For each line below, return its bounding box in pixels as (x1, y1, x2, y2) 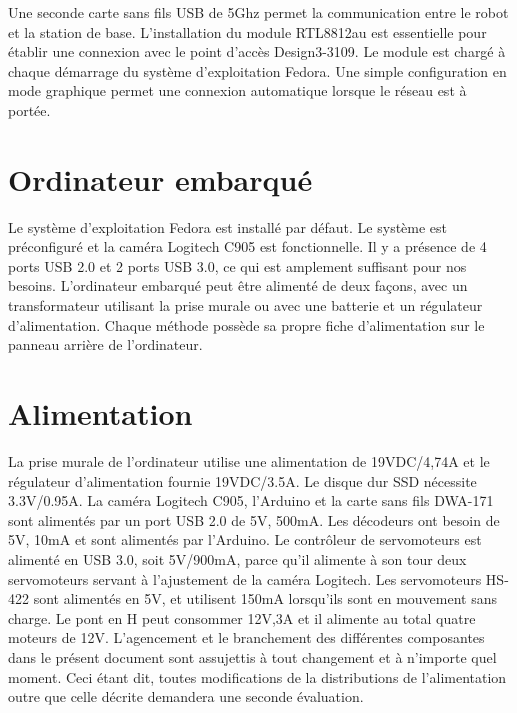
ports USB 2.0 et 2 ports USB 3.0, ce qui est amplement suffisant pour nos (8, 255, 467, 276)
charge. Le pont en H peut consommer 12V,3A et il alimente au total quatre (8, 607, 476, 628)
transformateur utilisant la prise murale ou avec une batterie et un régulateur (8, 295, 483, 316)
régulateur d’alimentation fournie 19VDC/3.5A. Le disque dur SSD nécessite (8, 470, 477, 491)
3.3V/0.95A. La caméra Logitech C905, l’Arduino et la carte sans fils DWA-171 (8, 490, 494, 511)
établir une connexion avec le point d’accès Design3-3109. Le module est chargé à (8, 41, 506, 62)
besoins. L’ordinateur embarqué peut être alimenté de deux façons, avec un (8, 275, 468, 296)
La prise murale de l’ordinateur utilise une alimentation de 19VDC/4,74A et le (8, 450, 490, 471)
